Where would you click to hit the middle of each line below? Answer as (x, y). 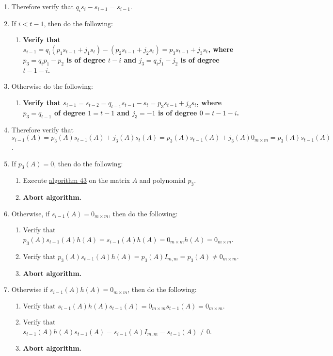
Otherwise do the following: (52, 86)
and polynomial (162, 180)
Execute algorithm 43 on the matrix (76, 180)
